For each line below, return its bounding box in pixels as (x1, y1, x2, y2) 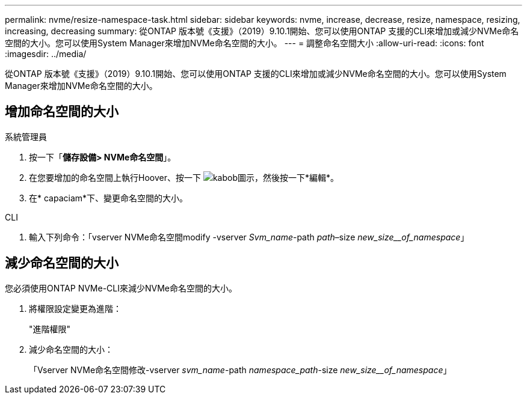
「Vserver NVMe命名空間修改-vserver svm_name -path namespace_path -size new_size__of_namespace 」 (29, 364, 452, 375)
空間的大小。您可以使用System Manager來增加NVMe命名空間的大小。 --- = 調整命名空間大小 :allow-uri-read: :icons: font (5, 38, 484, 48)
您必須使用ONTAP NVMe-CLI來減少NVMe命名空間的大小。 (5, 282, 238, 293)
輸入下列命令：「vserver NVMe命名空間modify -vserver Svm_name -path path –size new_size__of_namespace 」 (29, 231, 469, 242)
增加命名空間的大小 (5, 104, 119, 120)
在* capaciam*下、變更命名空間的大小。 (29, 192, 188, 203)
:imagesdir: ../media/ (5, 49, 87, 59)
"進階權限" (29, 323, 71, 334)
